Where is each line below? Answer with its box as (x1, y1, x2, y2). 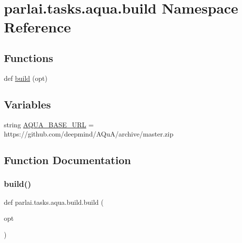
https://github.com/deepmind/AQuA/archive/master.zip (4, 129, 174, 139)
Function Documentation (4, 152, 131, 167)
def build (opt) (4, 73, 47, 83)
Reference (4, 17, 71, 37)
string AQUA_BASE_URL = (4, 119, 94, 129)
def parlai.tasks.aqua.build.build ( (4, 197, 104, 207)
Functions (4, 50, 53, 65)
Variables (4, 96, 51, 111)
